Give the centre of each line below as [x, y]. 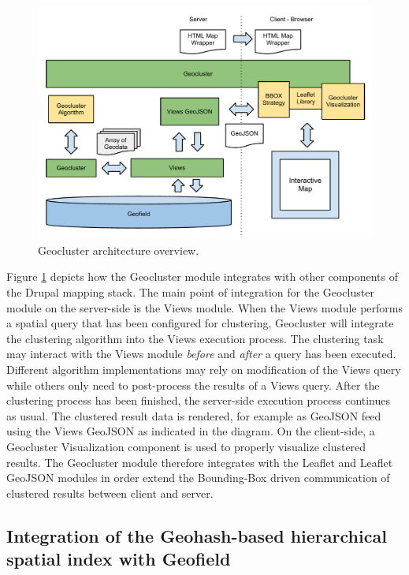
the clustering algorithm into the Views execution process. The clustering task [195, 338]
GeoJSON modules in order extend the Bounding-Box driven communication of [198, 478]
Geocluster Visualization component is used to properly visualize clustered [186, 446]
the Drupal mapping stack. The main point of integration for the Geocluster [190, 292]
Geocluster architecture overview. [119, 250]
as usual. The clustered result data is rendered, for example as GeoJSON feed [194, 415]
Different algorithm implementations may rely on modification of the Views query [204, 369]
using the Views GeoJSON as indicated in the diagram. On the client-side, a [191, 431]
